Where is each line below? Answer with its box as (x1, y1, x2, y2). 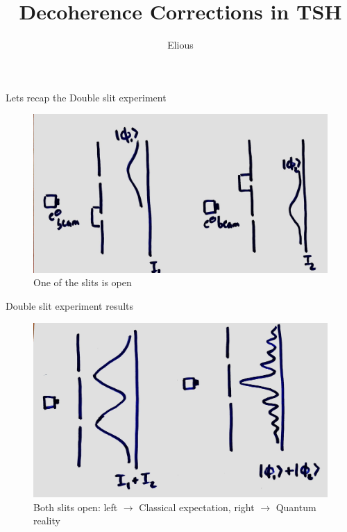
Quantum (276, 499, 316, 514)
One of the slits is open (33, 275, 132, 290)
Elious (167, 38, 194, 52)
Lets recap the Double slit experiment (6, 90, 167, 104)
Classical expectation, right (139, 499, 255, 514)
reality (33, 513, 60, 528)
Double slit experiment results (6, 299, 134, 313)
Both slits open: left (33, 499, 118, 514)
